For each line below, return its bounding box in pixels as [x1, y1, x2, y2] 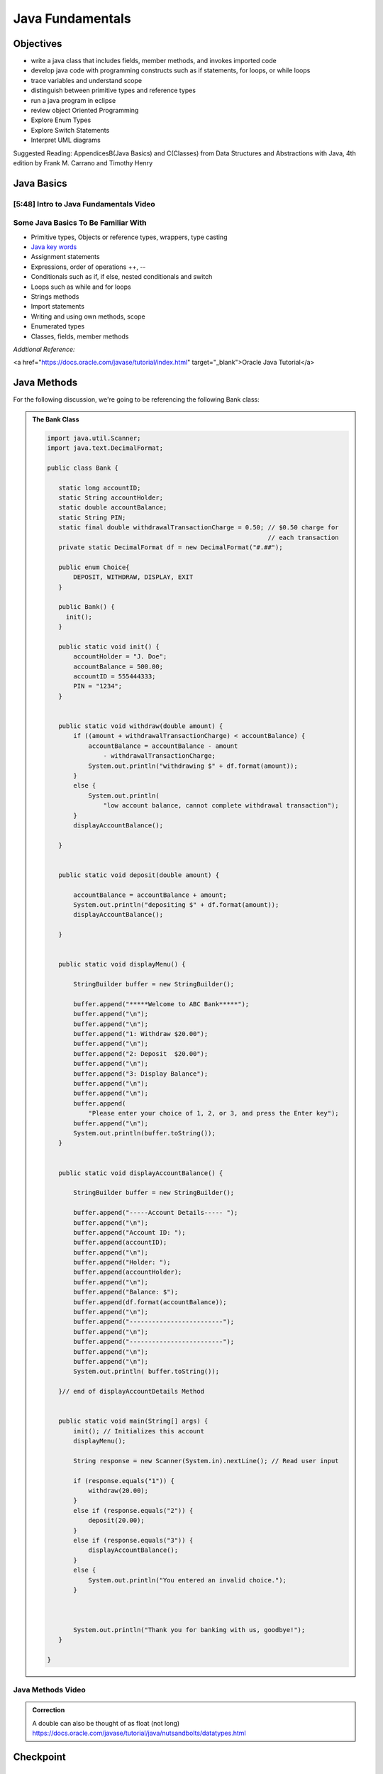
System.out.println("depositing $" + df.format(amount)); [73, 901, 279, 909]
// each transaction [267, 533, 340, 541]
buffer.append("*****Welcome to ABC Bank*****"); [73, 1000, 250, 1008]
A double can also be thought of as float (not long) [32, 1719, 180, 1727]
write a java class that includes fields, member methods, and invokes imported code [30, 57, 277, 65]
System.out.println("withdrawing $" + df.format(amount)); [88, 761, 298, 770]
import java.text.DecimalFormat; [47, 444, 163, 452]
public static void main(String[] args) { [57, 1417, 209, 1426]
